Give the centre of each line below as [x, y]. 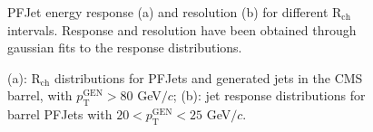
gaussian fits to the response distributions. [125, 47]
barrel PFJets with [60, 114]
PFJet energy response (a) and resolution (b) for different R [175, 12]
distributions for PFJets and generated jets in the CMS [209, 77]
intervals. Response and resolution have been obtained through [182, 29]
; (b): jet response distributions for [269, 95]
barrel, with [40, 95]
